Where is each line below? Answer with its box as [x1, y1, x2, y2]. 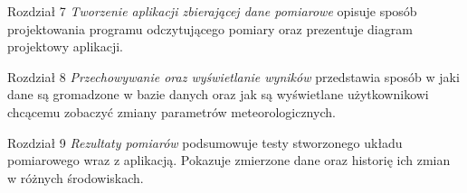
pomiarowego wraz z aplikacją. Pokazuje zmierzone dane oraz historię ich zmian [7, 151, 451, 170]
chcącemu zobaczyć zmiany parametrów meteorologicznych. [7, 102, 336, 121]
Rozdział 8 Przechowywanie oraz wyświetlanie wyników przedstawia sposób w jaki [7, 67, 460, 86]
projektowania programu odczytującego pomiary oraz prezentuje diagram [7, 19, 413, 38]
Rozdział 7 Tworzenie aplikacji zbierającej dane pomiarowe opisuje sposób [7, 2, 417, 20]
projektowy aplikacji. [7, 37, 124, 56]
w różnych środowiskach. [7, 168, 144, 187]
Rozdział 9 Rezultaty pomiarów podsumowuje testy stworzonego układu [7, 133, 403, 152]
